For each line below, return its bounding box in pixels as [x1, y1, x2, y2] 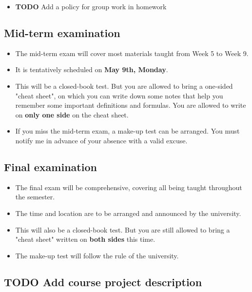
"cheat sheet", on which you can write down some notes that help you [15, 90, 223, 100]
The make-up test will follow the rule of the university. [15, 250, 179, 260]
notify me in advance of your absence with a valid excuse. [15, 135, 188, 145]
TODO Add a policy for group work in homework [15, 1, 167, 11]
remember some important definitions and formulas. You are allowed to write [15, 100, 246, 110]
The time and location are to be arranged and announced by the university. [15, 208, 241, 218]
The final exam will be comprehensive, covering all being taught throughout [15, 182, 242, 192]
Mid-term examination [4, 25, 120, 40]
